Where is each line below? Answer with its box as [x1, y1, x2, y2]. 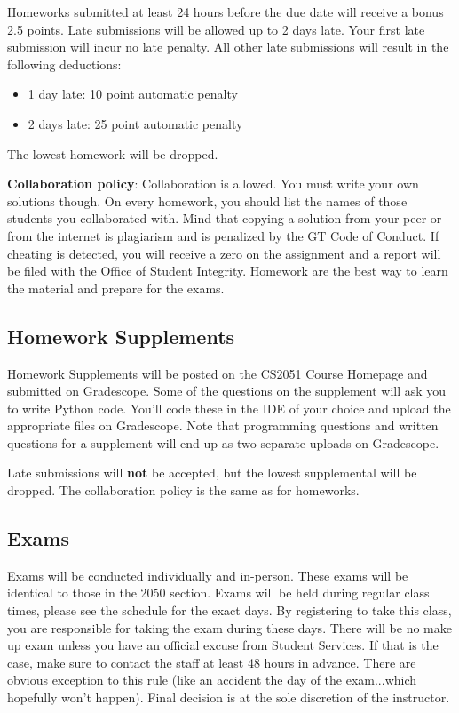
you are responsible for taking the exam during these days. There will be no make [7, 618, 452, 637]
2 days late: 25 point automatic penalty [28, 114, 243, 132]
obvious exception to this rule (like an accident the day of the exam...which [7, 670, 417, 689]
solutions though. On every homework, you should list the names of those [7, 191, 408, 210]
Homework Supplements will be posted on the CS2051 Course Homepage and [7, 364, 428, 382]
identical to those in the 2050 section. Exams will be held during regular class [7, 583, 430, 602]
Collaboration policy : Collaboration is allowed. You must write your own [7, 174, 419, 193]
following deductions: [7, 54, 122, 73]
